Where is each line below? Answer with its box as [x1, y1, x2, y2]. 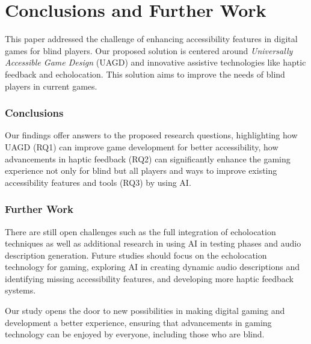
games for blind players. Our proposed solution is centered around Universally [5, 44, 293, 57]
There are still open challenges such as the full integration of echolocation [5, 225, 276, 238]
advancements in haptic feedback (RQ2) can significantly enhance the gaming [5, 152, 291, 165]
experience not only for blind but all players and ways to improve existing [5, 164, 277, 177]
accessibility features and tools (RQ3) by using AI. [5, 176, 191, 188]
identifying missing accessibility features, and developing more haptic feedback [5, 272, 294, 284]
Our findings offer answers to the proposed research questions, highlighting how [5, 129, 298, 141]
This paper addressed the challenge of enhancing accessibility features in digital [5, 32, 298, 45]
